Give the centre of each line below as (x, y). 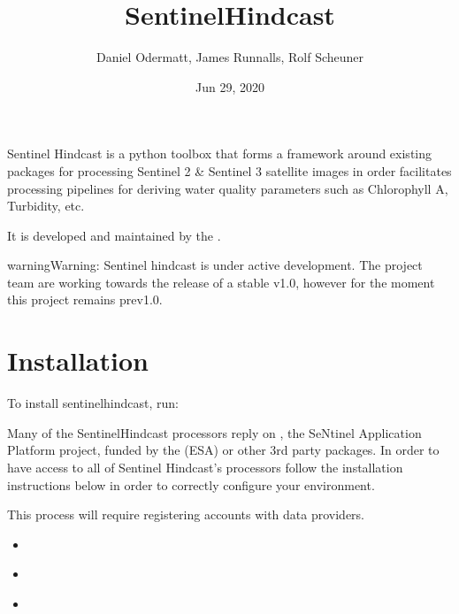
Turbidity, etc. (46, 206)
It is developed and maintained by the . (114, 235)
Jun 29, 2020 (230, 86)
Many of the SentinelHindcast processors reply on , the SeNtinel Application (214, 432)
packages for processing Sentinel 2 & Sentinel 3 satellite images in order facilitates (229, 170)
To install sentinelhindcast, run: (93, 403)
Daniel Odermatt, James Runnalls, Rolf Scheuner (230, 57)
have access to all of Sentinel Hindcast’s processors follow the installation (205, 467)
